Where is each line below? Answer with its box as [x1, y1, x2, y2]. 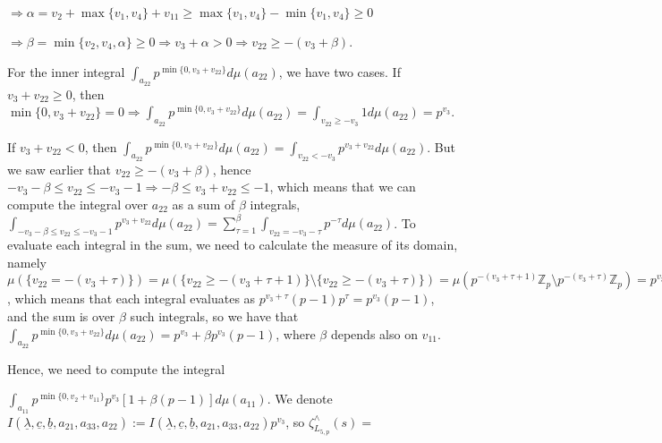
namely [7, 252, 47, 271]
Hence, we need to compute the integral [7, 359, 225, 378]
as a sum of [172, 194, 235, 213]
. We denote [267, 389, 333, 408]
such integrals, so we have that [130, 307, 299, 326]
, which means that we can [269, 177, 416, 196]
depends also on [330, 324, 418, 343]
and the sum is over [7, 307, 115, 326]
